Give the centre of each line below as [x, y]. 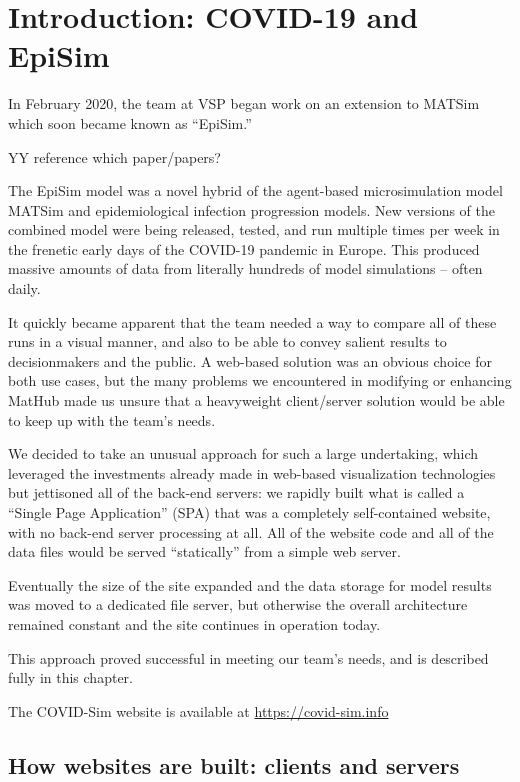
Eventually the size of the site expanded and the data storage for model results [250, 584]
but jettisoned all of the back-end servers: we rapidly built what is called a [236, 492]
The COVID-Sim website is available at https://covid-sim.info [198, 710]
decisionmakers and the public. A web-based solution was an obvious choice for [250, 360]
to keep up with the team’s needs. [112, 419]
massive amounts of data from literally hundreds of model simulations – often [245, 268]
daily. [24, 288]
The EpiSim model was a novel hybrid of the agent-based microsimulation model [255, 190]
